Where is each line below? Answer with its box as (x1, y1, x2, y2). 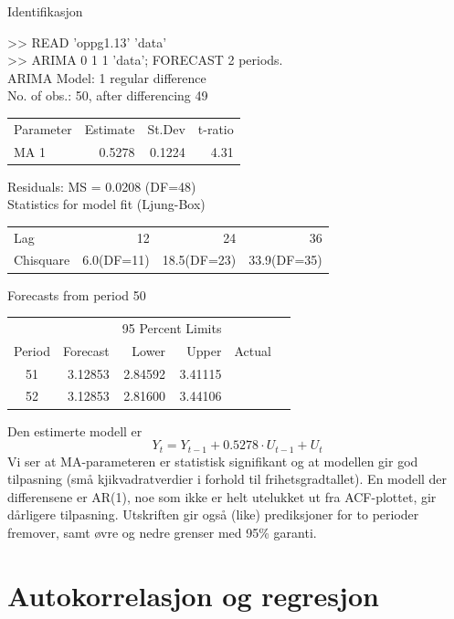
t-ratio (197, 119, 234, 138)
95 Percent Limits (121, 318, 222, 337)
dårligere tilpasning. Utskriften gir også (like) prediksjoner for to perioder (7, 505, 419, 524)
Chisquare (14, 250, 70, 269)
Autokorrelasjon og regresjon (7, 576, 379, 614)
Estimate (84, 119, 135, 138)
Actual (234, 341, 271, 360)
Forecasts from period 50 (7, 285, 146, 304)
